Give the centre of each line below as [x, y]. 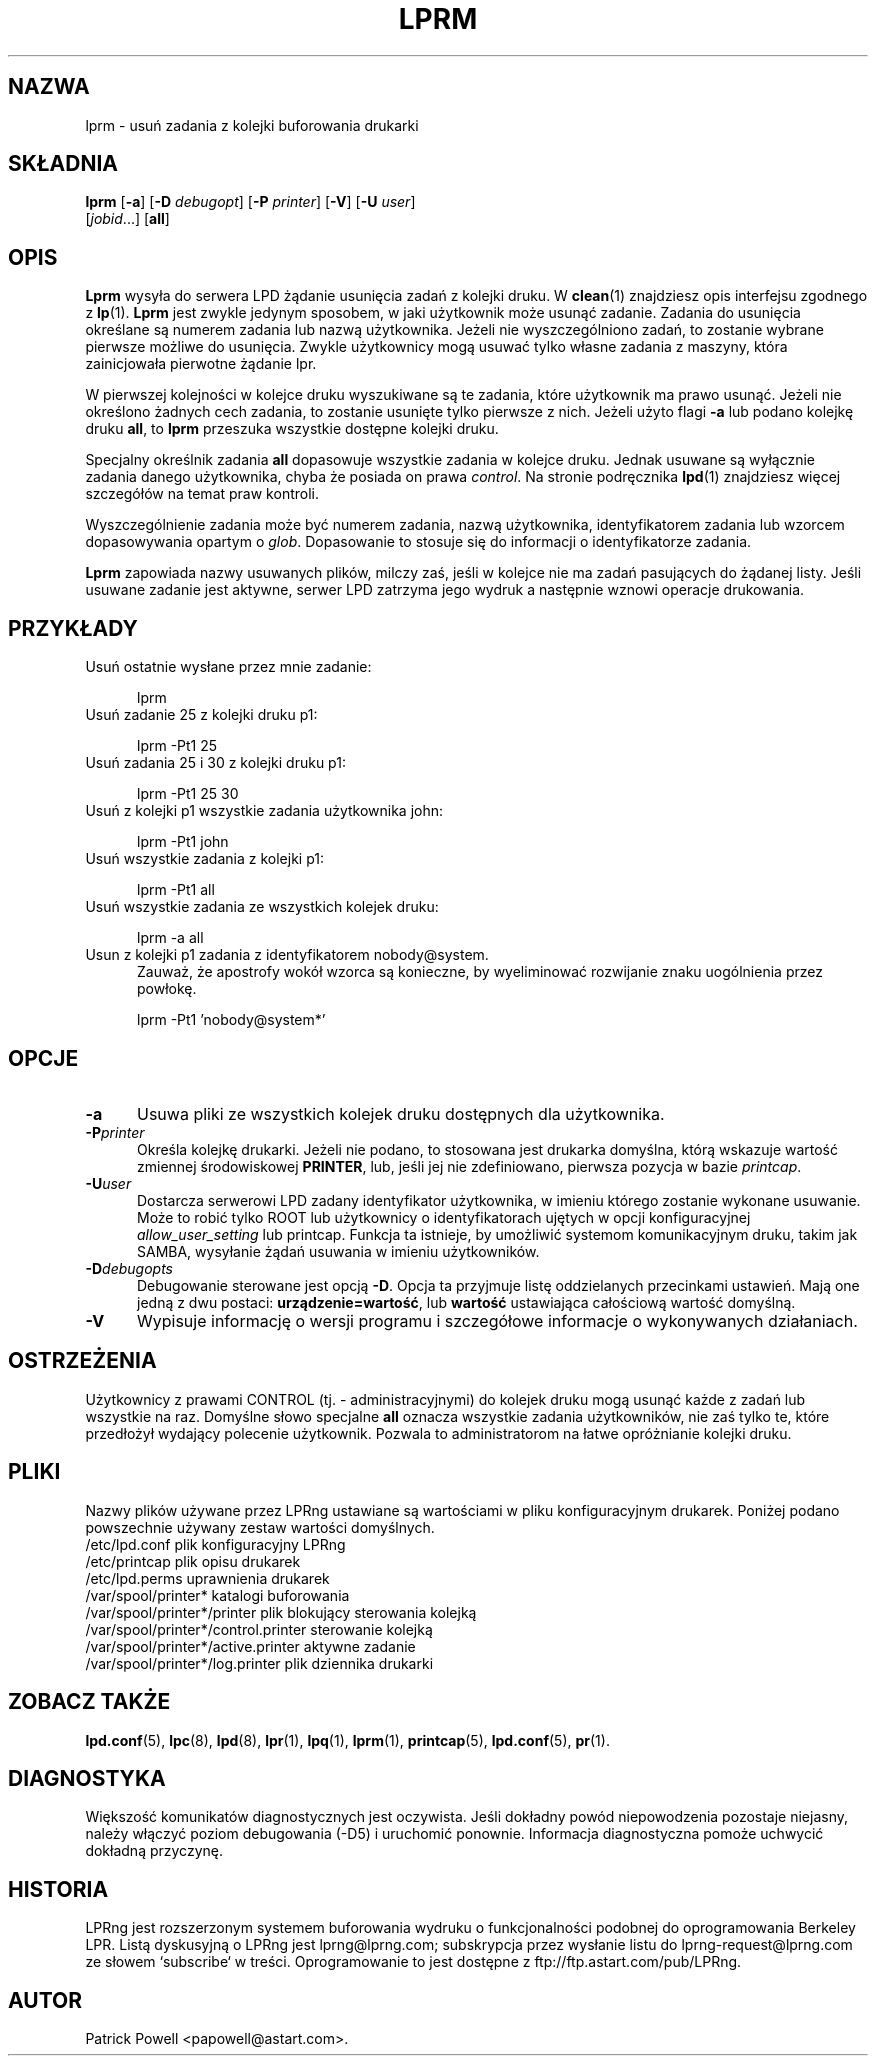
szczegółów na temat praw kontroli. [202, 494]
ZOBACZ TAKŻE [89, 1702]
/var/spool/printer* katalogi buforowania [217, 1595]
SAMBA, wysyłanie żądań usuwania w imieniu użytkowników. [338, 1251]
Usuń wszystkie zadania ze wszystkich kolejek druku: [262, 907]
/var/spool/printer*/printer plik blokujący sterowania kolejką [281, 1612]
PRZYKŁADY [73, 628]
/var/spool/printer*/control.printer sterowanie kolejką [259, 1629]
